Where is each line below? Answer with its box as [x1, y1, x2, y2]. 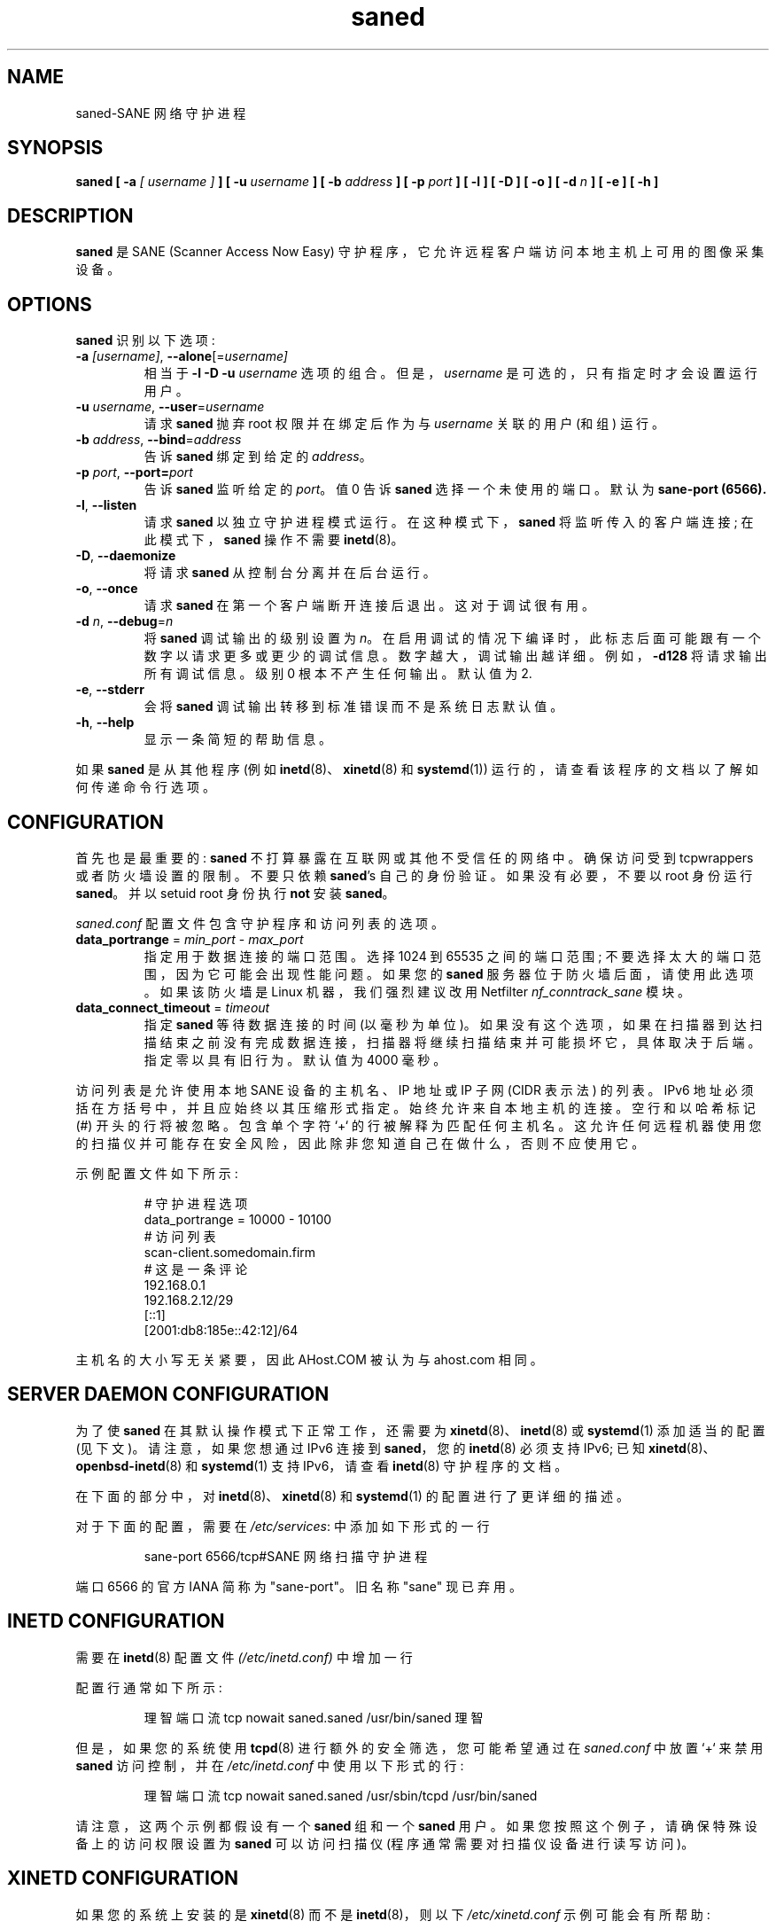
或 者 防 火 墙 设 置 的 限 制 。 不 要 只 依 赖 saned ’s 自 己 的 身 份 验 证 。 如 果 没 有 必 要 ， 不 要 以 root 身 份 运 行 [75, 867, 753, 883]
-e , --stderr [75, 682, 144, 698]
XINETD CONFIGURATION [7, 1867, 239, 1890]
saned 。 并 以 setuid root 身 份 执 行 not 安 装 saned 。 [75, 885, 395, 901]
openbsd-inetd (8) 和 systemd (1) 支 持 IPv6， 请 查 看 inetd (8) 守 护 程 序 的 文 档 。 [75, 1457, 568, 1473]
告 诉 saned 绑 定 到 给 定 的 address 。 [144, 449, 372, 465]
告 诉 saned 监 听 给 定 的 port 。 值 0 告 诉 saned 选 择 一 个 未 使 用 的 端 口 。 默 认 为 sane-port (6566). [144, 481, 767, 497]
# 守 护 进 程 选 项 [144, 1195, 248, 1211]
